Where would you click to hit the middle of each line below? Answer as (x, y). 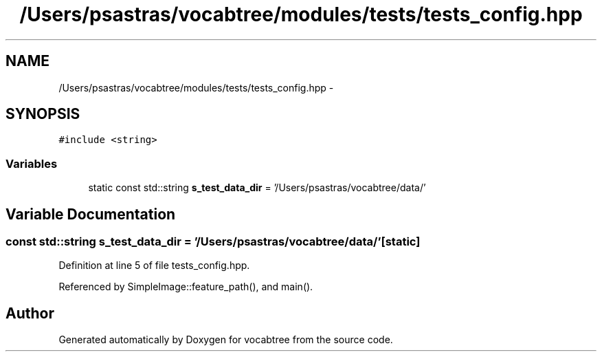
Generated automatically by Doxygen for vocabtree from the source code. (226, 340)
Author (30, 313)
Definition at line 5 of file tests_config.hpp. (154, 266)
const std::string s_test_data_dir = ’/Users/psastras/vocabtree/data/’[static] (213, 242)
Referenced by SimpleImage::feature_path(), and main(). (186, 287)
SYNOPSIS (43, 114)
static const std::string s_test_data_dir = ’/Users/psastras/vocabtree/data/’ (257, 188)
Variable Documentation (91, 214)
